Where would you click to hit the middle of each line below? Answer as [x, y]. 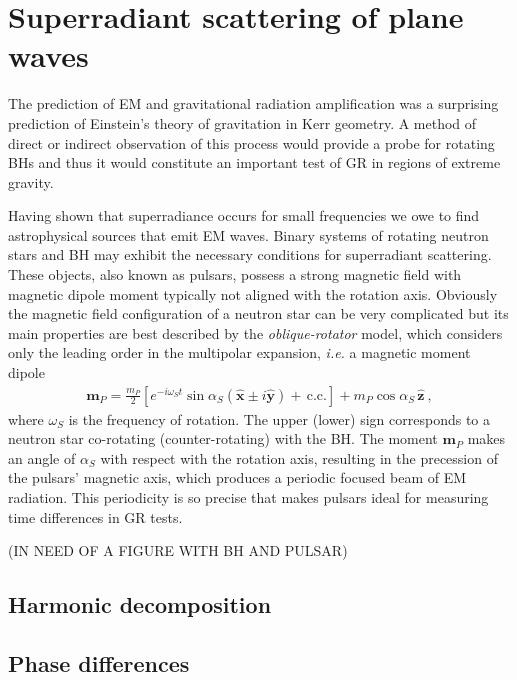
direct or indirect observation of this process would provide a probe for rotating [251, 142]
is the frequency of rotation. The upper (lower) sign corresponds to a [279, 418]
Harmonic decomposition [140, 604]
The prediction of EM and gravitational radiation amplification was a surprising [253, 103]
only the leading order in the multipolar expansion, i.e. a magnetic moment [239, 352]
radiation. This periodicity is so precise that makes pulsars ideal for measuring [248, 497]
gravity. [31, 181]
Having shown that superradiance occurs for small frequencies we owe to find [244, 215]
